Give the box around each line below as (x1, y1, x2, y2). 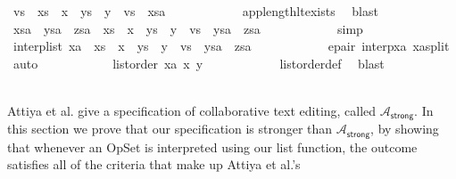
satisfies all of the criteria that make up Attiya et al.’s (7, 155, 301, 174)
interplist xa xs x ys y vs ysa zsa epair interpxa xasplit (12, 37, 450, 55)
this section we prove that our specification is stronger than (7, 119, 333, 138)
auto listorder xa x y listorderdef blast (12, 53, 385, 72)
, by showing (370, 119, 439, 138)
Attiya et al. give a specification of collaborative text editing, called (7, 101, 377, 119)
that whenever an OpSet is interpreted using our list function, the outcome (7, 137, 418, 156)
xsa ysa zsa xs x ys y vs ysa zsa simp (12, 19, 363, 37)
